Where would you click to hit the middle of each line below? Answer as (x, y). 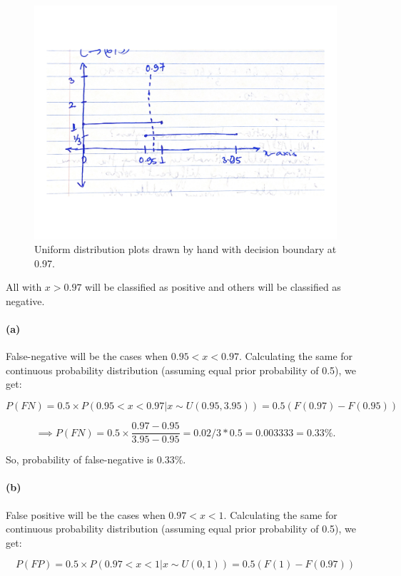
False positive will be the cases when (86, 514)
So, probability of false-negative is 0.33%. (96, 459)
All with (24, 287)
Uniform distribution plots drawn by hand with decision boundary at (186, 249)
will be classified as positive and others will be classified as (213, 287)
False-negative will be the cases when (87, 356)
